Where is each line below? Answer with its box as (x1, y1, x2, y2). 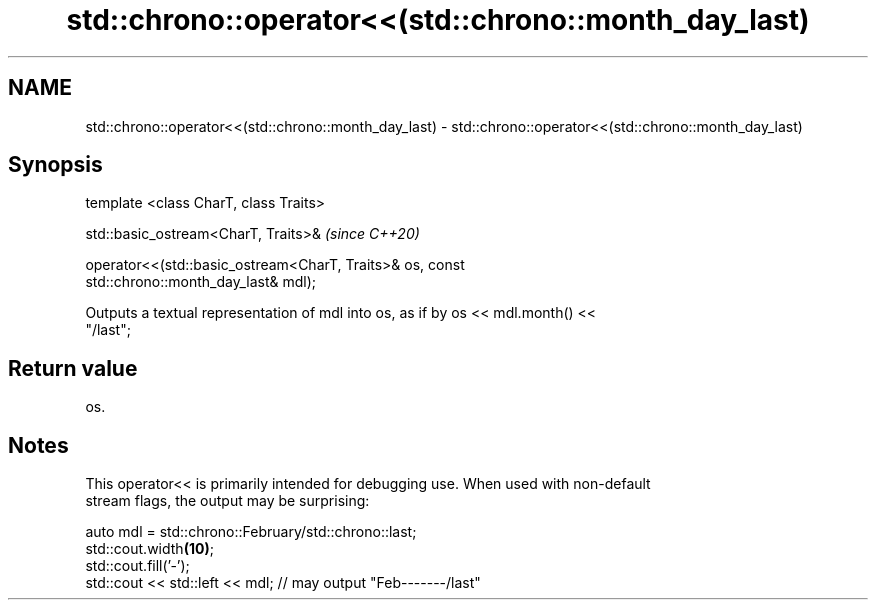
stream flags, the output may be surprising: (85, 492, 370, 510)
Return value (8, 355, 138, 381)
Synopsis (8, 152, 103, 178)
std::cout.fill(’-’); (85, 557, 190, 575)
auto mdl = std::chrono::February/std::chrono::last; (85, 523, 417, 541)
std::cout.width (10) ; (85, 540, 214, 558)
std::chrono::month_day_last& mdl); (85, 273, 317, 291)
